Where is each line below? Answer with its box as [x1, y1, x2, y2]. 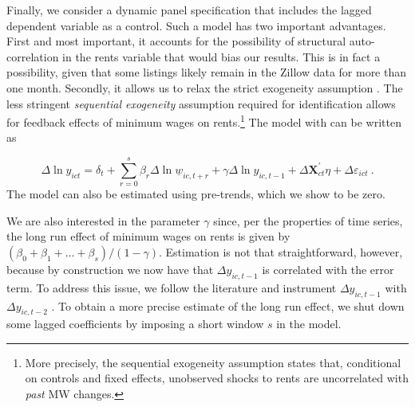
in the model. [276, 315, 342, 332]
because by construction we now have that [6, 260, 214, 277]
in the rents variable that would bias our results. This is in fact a [62, 48, 381, 65]
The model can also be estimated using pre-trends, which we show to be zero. [6, 186, 385, 202]
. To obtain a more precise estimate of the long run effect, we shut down [51, 297, 405, 314]
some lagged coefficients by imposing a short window [6, 315, 264, 332]
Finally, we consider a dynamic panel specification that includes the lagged [6, 2, 372, 18]
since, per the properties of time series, [213, 212, 403, 229]
